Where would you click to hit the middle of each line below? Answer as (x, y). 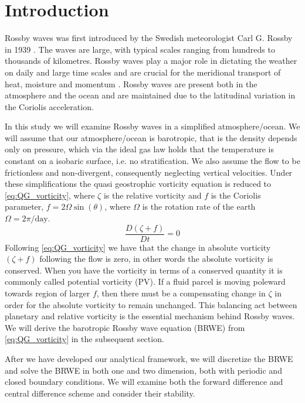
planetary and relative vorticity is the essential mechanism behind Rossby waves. (150, 316)
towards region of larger (48, 293)
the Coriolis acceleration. (49, 106)
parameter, (24, 206)
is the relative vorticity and (152, 195)
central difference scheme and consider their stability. (100, 393)
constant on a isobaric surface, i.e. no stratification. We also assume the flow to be (152, 161)
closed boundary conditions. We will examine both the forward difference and (144, 382)
